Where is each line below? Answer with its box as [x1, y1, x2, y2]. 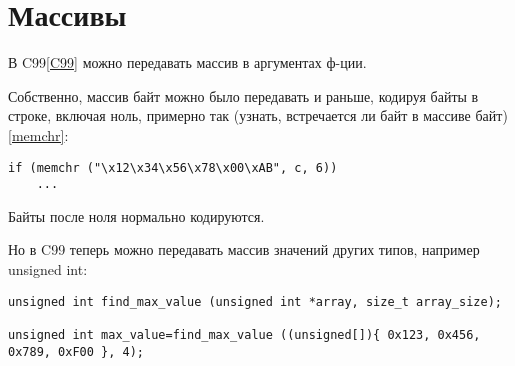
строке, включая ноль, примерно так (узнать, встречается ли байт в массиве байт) [8, 105, 508, 126]
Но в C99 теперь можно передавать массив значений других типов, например [8, 239, 480, 260]
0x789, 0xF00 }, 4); [8, 344, 145, 359]
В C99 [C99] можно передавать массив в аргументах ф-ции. [8, 52, 367, 73]
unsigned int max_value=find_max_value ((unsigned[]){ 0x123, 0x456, [8, 327, 481, 342]
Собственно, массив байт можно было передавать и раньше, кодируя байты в [8, 85, 479, 106]
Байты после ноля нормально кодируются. [8, 205, 265, 226]
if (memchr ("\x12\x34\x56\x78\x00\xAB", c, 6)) [8, 160, 338, 175]
